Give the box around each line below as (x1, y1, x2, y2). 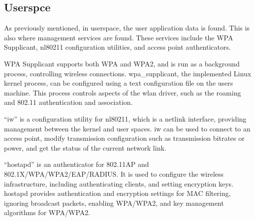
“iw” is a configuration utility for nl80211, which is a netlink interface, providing (4, 113, 247, 124)
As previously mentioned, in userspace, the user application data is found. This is (4, 23, 250, 33)
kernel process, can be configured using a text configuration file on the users (4, 78, 233, 88)
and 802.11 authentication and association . (4, 97, 133, 107)
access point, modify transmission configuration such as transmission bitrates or (4, 133, 245, 143)
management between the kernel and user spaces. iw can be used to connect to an (4, 123, 251, 133)
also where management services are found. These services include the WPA (4, 32, 233, 42)
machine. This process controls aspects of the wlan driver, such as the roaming (4, 87, 241, 97)
